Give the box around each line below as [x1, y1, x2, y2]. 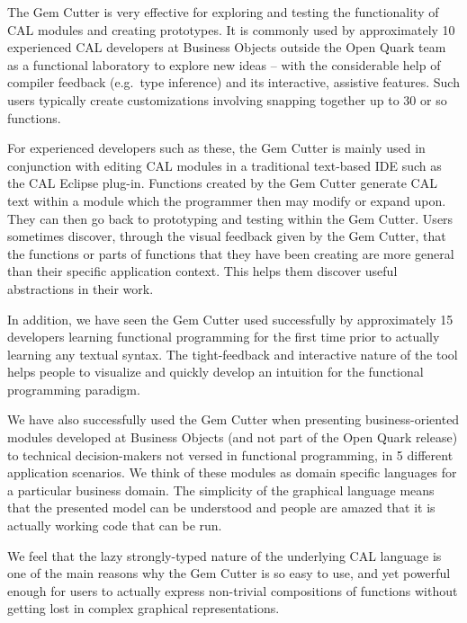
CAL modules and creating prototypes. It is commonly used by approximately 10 [7, 20, 455, 39]
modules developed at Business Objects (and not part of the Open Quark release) [7, 428, 458, 447]
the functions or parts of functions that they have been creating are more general [7, 244, 454, 263]
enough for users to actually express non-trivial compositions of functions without [7, 581, 458, 600]
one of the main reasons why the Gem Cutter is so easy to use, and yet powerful [7, 564, 451, 583]
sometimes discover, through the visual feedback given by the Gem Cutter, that [7, 227, 446, 245]
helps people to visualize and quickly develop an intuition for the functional [7, 362, 424, 381]
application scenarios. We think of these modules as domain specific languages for [7, 463, 457, 482]
